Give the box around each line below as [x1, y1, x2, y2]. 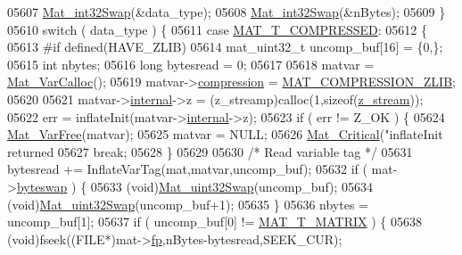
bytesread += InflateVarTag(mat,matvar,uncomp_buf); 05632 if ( [7, 160, 367, 178]
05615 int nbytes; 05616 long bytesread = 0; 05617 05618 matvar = [7, 54, 375, 73]
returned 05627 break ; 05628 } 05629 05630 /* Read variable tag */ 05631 [7, 142, 413, 160]
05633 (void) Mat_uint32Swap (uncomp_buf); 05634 [90, 177, 374, 195]
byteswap [16, 177, 68, 195]
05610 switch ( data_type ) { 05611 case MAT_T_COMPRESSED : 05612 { [7, 20, 427, 38]
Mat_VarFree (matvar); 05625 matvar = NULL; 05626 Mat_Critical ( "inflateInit [7, 125, 443, 144]
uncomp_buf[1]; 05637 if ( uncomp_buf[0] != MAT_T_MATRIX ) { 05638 [7, 212, 423, 231]
